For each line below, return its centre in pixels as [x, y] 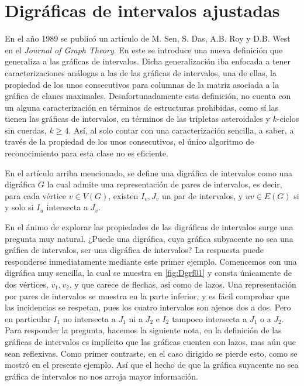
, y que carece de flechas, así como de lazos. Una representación [183, 284]
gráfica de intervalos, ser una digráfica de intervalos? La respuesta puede [134, 250]
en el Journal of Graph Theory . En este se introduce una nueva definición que [144, 49]
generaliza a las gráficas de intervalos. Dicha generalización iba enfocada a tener [148, 61]
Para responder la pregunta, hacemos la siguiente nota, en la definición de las [143, 330]
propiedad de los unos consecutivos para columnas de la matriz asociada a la [142, 84]
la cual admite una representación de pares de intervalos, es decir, [165, 184]
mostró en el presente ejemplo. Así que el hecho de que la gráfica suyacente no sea [152, 365]
